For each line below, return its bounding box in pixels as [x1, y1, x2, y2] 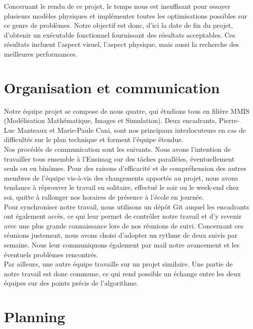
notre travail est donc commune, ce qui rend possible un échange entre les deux [4, 268, 241, 278]
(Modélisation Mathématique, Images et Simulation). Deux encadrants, [4, 115, 217, 125]
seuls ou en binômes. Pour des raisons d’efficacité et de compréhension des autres [4, 163, 247, 173]
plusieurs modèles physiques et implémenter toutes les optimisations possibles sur [4, 10, 248, 21]
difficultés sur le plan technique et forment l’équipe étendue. [4, 134, 184, 144]
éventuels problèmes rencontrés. [4, 249, 99, 259]
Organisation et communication [4, 77, 220, 97]
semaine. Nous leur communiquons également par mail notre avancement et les [4, 240, 240, 249]
